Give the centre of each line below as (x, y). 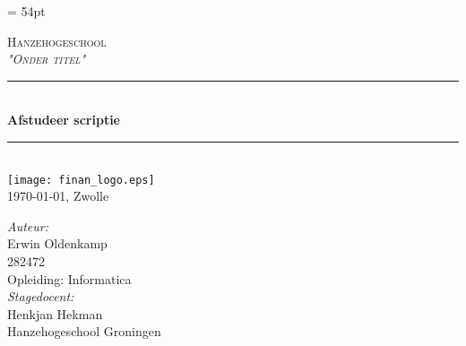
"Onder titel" (47, 59)
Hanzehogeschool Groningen (84, 331)
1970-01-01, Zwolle (58, 196)
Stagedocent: (41, 296)
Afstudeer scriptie (64, 120)
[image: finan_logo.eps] (81, 180)
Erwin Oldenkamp (57, 243)
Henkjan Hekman (55, 313)
